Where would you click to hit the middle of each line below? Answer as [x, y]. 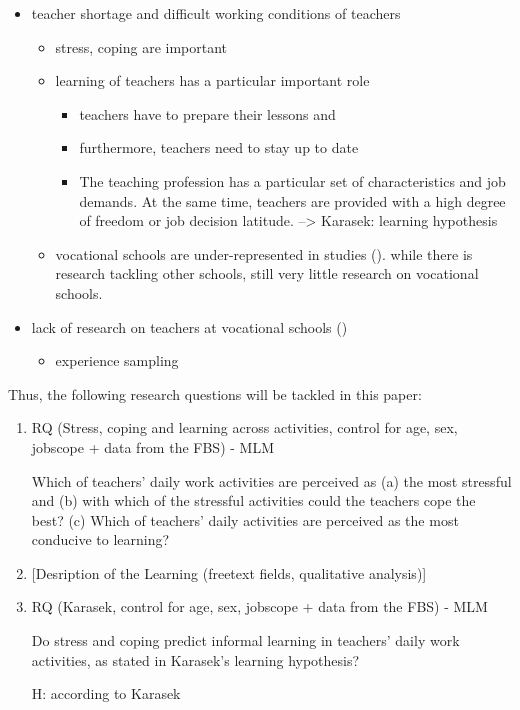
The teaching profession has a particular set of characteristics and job [292, 180]
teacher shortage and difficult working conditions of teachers [216, 13]
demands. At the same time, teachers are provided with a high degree [292, 200]
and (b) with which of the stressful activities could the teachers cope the [253, 500]
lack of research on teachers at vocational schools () [189, 326]
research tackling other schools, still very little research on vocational [267, 273]
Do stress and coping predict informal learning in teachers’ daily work [245, 640]
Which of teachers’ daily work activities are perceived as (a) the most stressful [271, 480]
